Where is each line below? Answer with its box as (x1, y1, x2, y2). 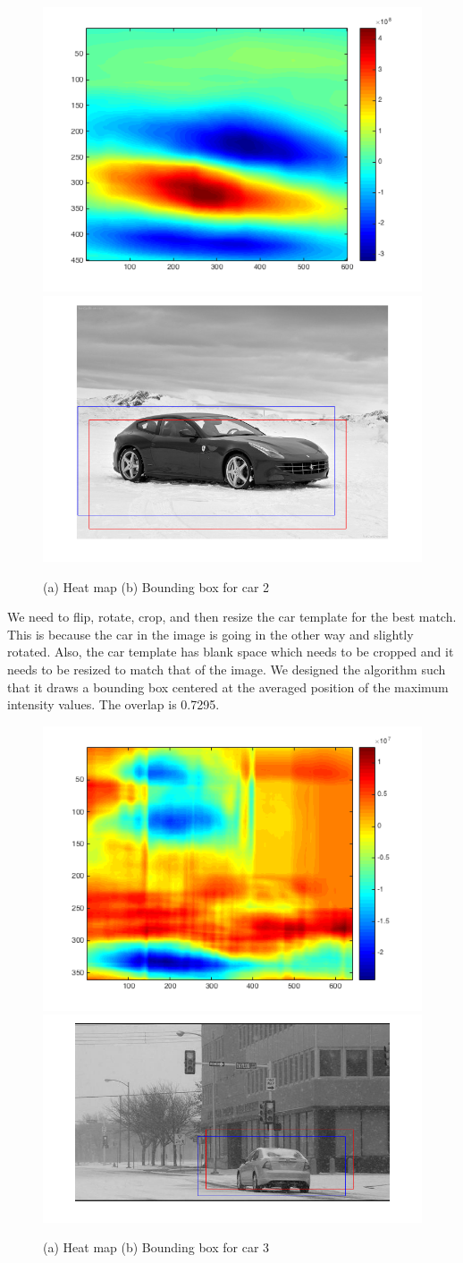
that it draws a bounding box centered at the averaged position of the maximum (7, 677, 449, 696)
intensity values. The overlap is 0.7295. (7, 695, 220, 714)
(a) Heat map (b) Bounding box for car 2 (43, 577, 270, 596)
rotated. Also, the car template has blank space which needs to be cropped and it (7, 642, 454, 661)
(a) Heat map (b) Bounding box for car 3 (43, 1238, 270, 1257)
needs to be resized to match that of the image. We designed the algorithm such (7, 659, 446, 678)
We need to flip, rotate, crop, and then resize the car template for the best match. (7, 607, 457, 626)
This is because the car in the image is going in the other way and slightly (7, 624, 414, 643)
